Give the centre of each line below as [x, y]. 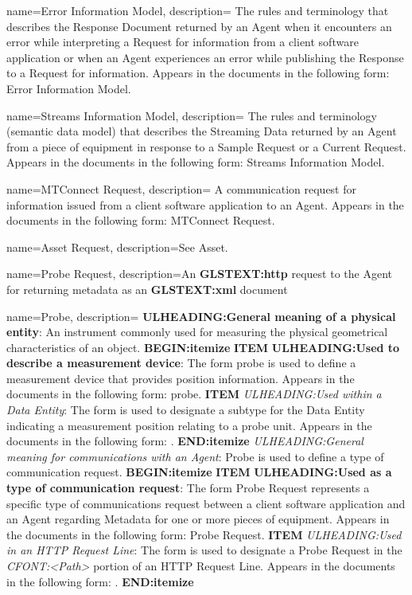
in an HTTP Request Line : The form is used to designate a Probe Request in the [204, 550]
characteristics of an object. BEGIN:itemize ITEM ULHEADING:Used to [203, 347]
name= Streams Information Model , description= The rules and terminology [192, 115]
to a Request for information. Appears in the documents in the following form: [198, 73]
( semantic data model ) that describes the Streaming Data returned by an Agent [202, 131]
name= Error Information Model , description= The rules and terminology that [198, 10]
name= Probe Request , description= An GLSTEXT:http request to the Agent [199, 274]
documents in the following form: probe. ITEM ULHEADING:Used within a [194, 394]
